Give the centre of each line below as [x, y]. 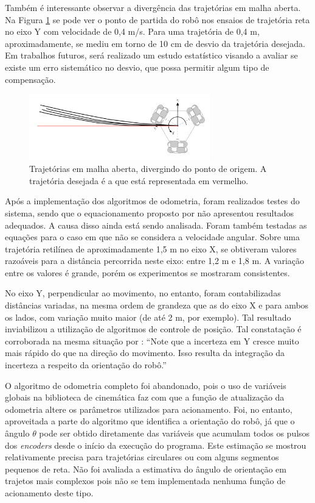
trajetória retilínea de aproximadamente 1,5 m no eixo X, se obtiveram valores [151, 248]
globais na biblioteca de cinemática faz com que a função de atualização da [145, 397]
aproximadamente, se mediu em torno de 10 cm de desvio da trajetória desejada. [155, 43]
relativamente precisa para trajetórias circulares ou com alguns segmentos [142, 457]
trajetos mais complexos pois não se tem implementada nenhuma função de [145, 481]
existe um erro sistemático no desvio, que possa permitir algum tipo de [137, 67]
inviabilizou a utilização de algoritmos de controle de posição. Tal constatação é [153, 329]
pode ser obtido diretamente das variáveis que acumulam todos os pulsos [175, 433]
